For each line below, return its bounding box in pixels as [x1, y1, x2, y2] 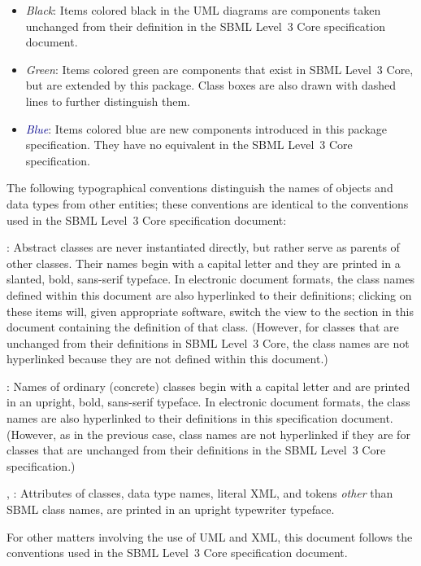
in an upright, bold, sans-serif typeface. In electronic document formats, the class [7, 393, 410, 410]
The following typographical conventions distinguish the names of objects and [7, 179, 393, 196]
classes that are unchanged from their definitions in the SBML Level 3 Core [7, 441, 386, 459]
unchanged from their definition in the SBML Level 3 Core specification [25, 17, 385, 34]
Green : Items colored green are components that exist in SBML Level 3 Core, [25, 60, 414, 77]
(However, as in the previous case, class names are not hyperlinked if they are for [7, 425, 410, 442]
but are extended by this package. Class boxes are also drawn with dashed [25, 77, 396, 94]
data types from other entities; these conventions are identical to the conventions [7, 195, 409, 212]
